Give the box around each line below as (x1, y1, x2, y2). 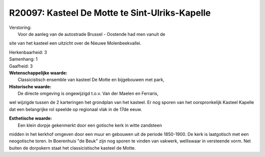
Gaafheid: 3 (9, 63, 33, 69)
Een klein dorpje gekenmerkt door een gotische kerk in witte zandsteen (18, 122, 162, 128)
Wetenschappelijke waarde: (9, 70, 68, 76)
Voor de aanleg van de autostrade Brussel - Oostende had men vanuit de (18, 31, 165, 37)
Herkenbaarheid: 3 (9, 49, 47, 55)
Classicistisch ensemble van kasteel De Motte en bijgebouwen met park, (18, 77, 164, 83)
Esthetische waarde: (9, 115, 53, 121)
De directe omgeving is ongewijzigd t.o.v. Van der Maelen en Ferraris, (18, 91, 159, 97)
